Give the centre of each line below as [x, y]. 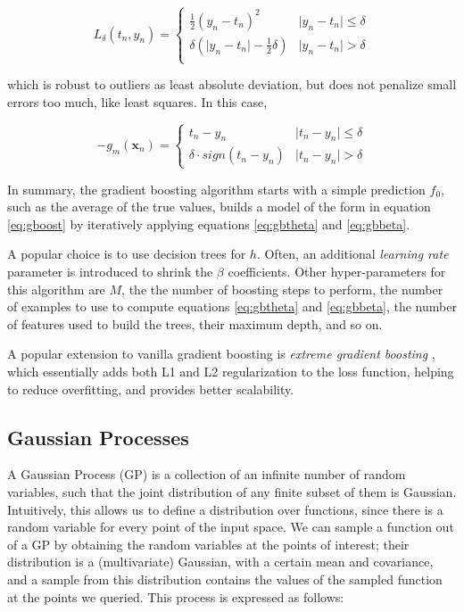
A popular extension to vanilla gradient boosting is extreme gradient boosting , [221, 354]
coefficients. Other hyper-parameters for [337, 272]
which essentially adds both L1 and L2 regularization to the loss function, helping [231, 371]
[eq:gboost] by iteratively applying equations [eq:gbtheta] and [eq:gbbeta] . [209, 223]
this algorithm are [56, 289]
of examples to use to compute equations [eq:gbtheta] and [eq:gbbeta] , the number [232, 306]
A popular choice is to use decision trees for [127, 254]
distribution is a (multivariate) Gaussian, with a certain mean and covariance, [220, 562]
